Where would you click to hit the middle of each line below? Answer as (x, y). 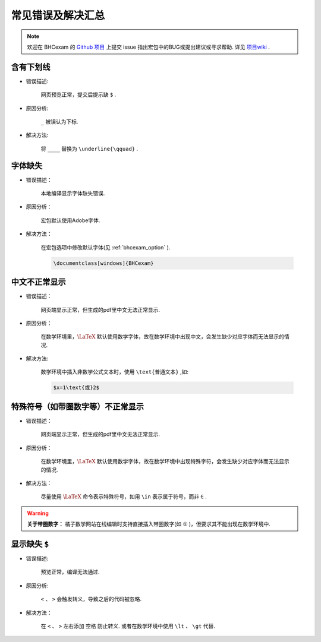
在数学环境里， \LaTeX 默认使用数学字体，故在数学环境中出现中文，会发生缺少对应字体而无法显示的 (163, 337)
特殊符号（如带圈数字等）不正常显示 (77, 407)
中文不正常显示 (38, 282)
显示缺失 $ (30, 544)
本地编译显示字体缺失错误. (73, 194)
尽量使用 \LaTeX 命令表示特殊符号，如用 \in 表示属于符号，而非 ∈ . (124, 496)
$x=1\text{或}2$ (76, 388)
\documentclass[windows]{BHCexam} (103, 263)
